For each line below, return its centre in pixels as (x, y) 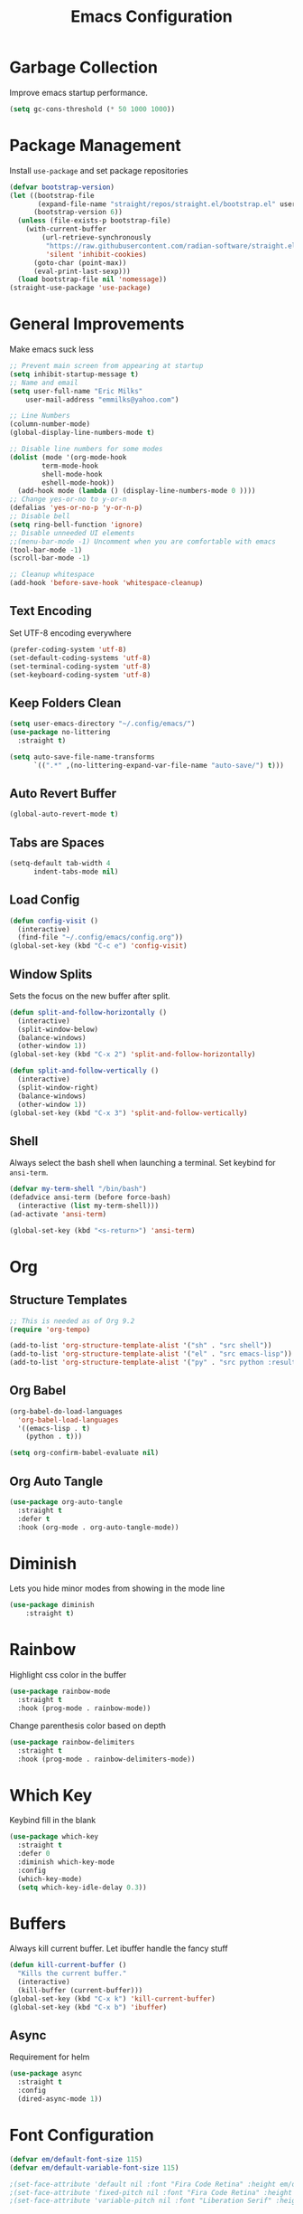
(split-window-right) (58, 1087)
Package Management (96, 146)
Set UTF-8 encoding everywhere (71, 633)
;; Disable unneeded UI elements (72, 533)
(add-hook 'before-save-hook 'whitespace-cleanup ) (106, 583)
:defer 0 (34, 1854)
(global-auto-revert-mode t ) (64, 814)
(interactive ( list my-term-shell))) (88, 1206)
